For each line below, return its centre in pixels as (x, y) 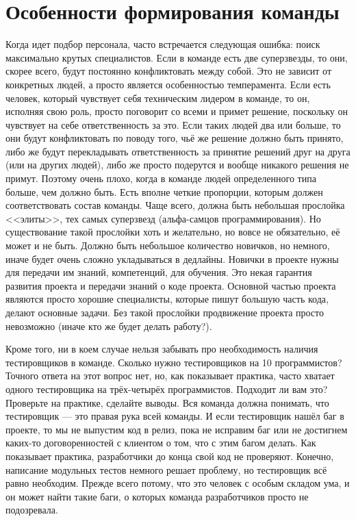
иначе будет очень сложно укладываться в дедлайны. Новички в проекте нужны (172, 258)
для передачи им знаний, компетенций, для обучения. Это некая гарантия (159, 272)
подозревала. (32, 510)
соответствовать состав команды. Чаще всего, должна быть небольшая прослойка (175, 205)
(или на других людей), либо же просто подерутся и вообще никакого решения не (177, 165)
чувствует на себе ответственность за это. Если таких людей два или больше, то (173, 124)
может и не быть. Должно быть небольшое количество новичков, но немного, (168, 245)
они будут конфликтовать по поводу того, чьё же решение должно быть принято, (175, 138)
